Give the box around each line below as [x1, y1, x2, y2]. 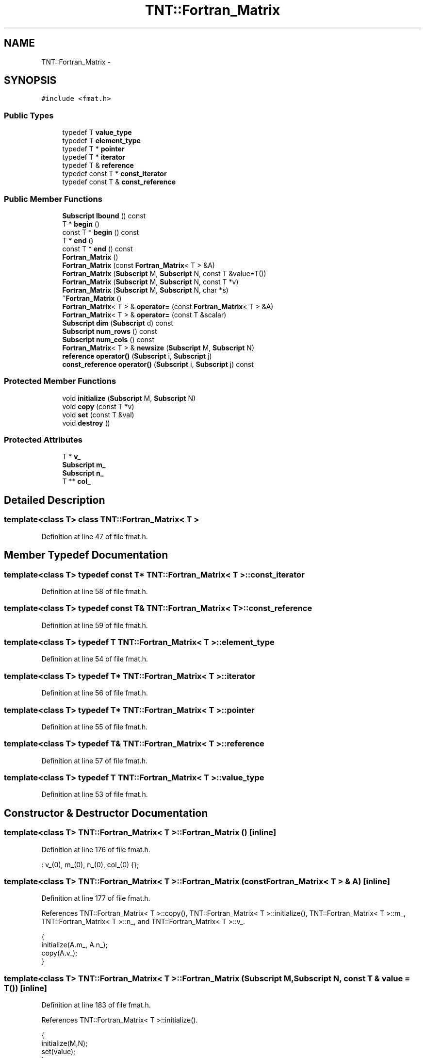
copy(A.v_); [41, 949, 78, 958]
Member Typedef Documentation [4, 549, 168, 562]
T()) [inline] [4, 983, 47, 993]
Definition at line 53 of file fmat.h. [41, 790, 148, 799]
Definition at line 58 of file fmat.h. [41, 587, 148, 595]
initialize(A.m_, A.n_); [41, 941, 108, 949]
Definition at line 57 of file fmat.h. [41, 756, 147, 765]
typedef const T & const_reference [62, 178, 176, 186]
